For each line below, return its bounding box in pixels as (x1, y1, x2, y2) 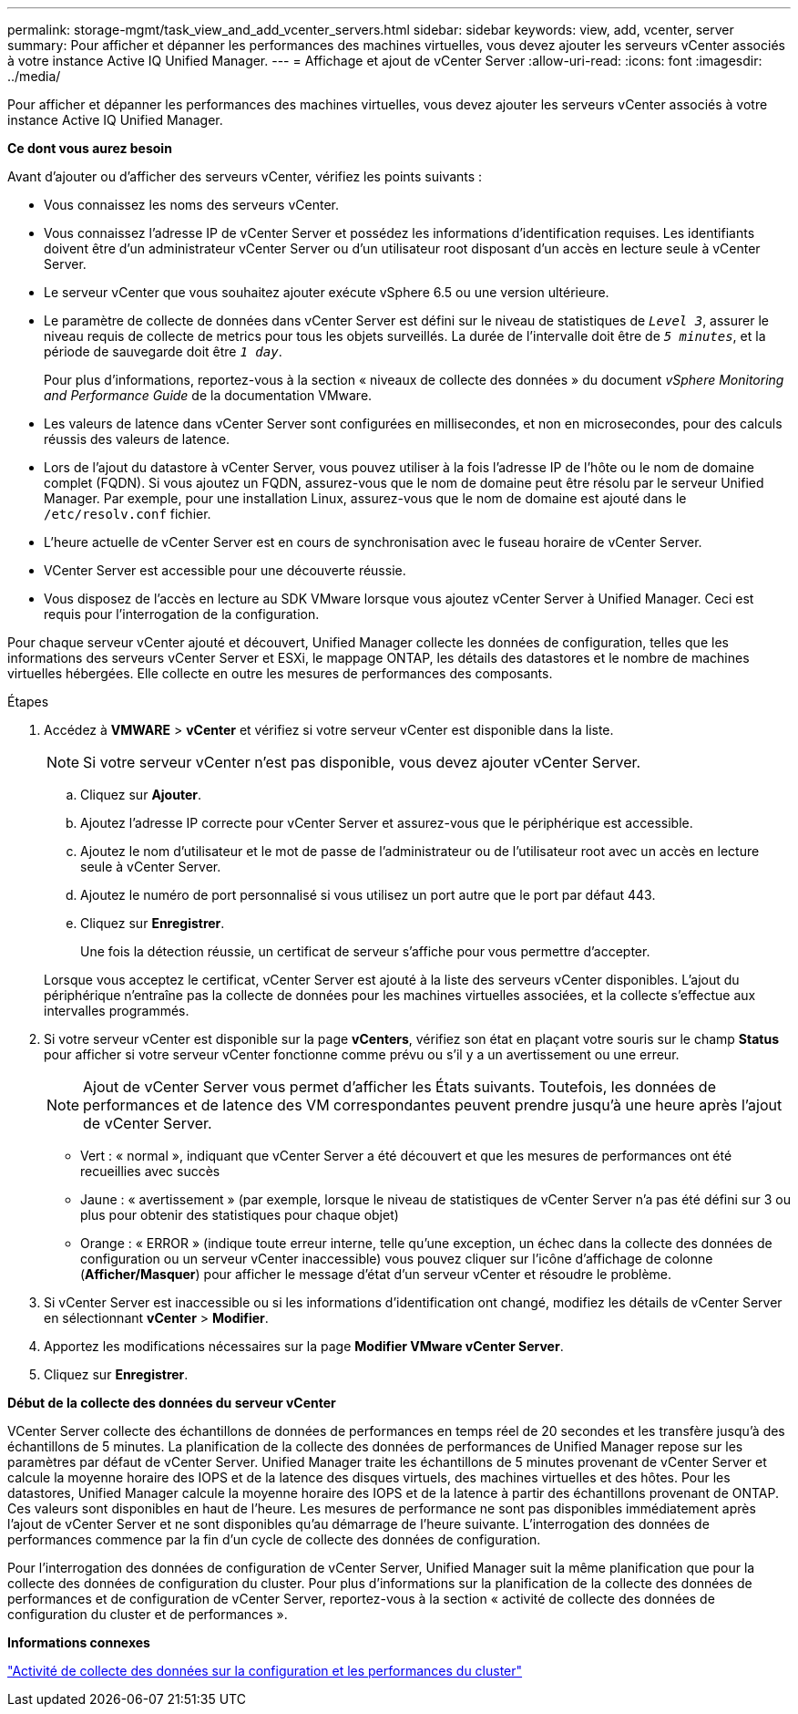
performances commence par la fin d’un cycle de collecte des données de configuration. (7, 1532, 541, 1547)
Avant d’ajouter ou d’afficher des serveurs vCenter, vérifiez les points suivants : (7, 169, 483, 184)
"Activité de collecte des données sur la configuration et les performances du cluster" (7, 1663, 523, 1678)
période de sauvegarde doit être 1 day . (44, 344, 282, 359)
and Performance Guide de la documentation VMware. (44, 387, 373, 403)
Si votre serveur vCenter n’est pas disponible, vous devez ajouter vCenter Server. (83, 753, 641, 771)
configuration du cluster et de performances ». (7, 1606, 288, 1622)
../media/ (7, 68, 61, 84)
